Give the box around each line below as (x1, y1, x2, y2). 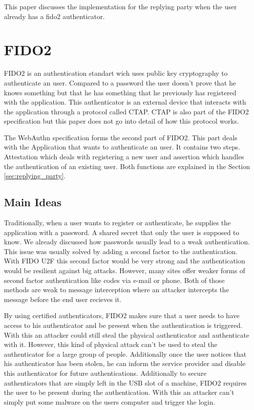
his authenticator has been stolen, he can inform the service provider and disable (4, 358, 246, 368)
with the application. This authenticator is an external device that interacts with (4, 97, 246, 107)
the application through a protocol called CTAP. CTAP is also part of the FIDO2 (4, 106, 249, 116)
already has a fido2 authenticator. (4, 11, 105, 21)
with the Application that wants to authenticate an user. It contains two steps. (4, 142, 240, 152)
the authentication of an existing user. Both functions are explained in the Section (4, 161, 250, 171)
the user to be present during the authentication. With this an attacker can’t (4, 387, 234, 397)
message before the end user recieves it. (4, 294, 122, 304)
